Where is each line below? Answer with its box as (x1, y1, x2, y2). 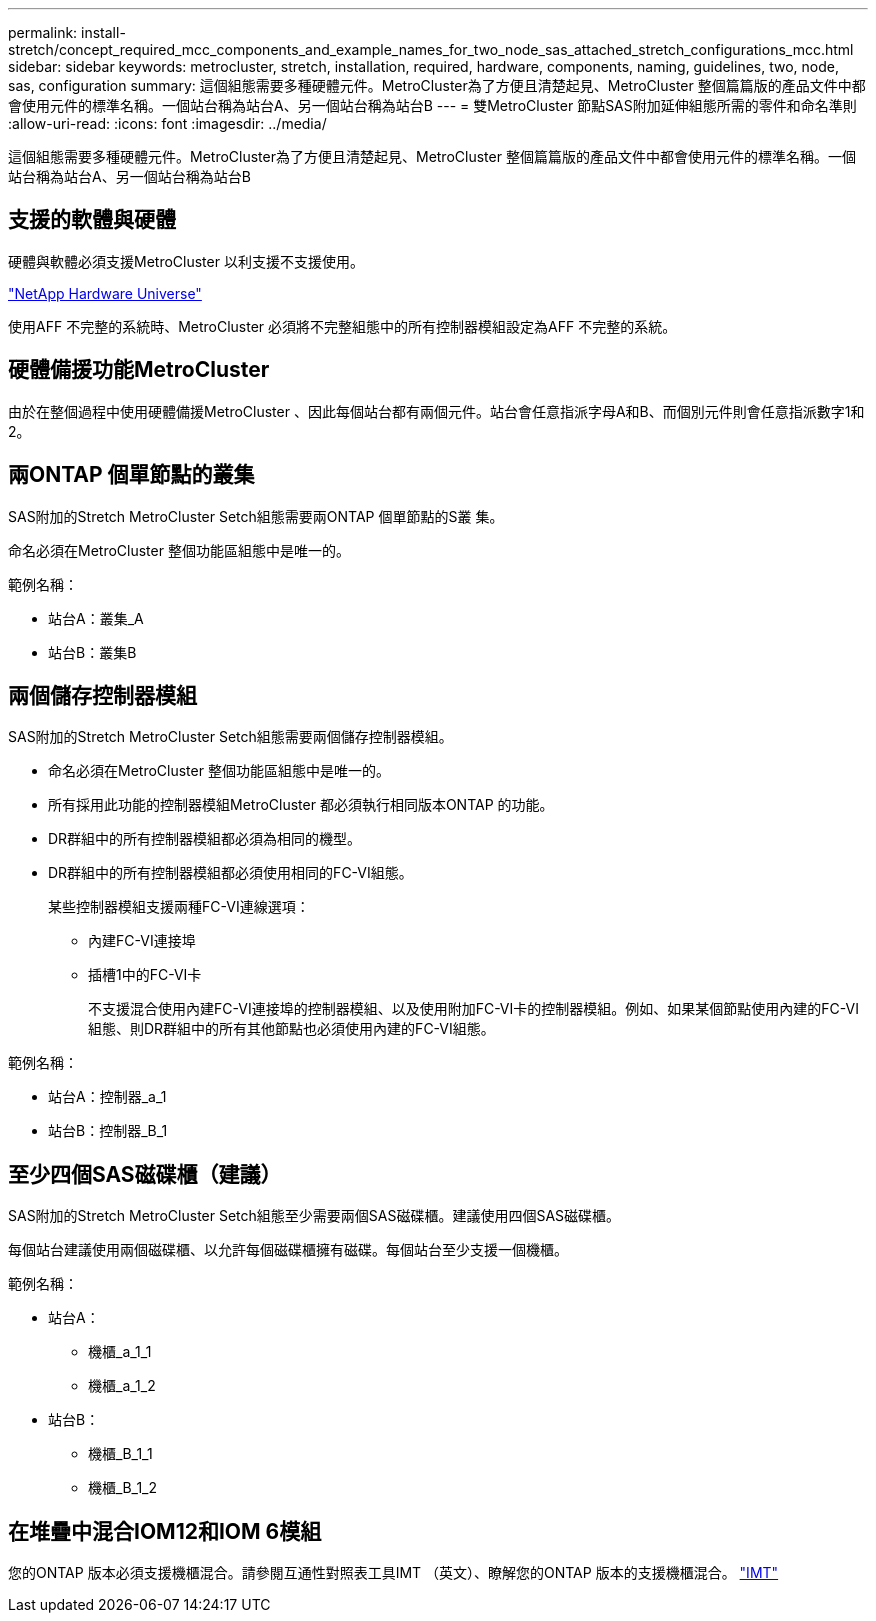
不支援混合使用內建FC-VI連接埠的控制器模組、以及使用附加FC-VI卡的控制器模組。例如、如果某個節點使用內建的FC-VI (88, 1000, 859, 1018)
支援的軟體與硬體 (8, 207, 176, 233)
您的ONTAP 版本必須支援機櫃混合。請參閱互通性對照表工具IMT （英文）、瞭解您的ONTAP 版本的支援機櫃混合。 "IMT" (8, 1564, 779, 1582)
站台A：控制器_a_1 (48, 1088, 167, 1106)
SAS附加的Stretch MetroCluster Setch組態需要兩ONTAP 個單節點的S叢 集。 (8, 507, 504, 525)
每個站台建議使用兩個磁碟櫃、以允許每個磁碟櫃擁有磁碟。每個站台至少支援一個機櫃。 (8, 1241, 568, 1259)
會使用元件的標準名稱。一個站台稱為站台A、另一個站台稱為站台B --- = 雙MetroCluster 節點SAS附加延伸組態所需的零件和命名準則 (8, 97, 857, 114)
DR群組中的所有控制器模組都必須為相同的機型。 (48, 830, 362, 848)
